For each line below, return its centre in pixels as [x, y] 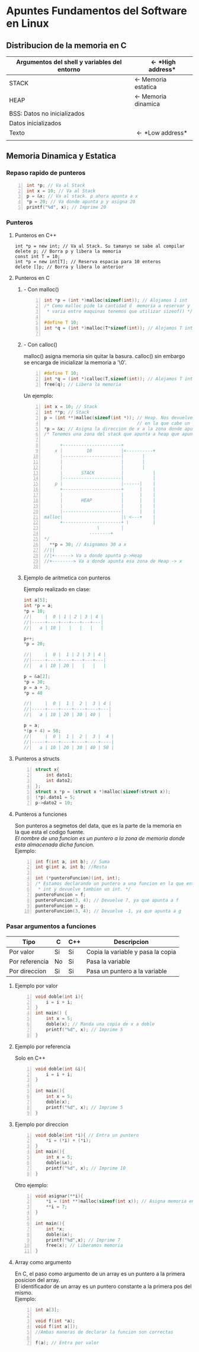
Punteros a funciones [41, 814]
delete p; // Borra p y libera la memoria [68, 251]
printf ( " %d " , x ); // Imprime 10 [86, 1168]
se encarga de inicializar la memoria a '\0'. [75, 362]
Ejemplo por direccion [41, 1124]
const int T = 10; [37, 257]
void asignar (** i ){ [59, 1196]
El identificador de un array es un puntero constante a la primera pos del [103, 1286]
